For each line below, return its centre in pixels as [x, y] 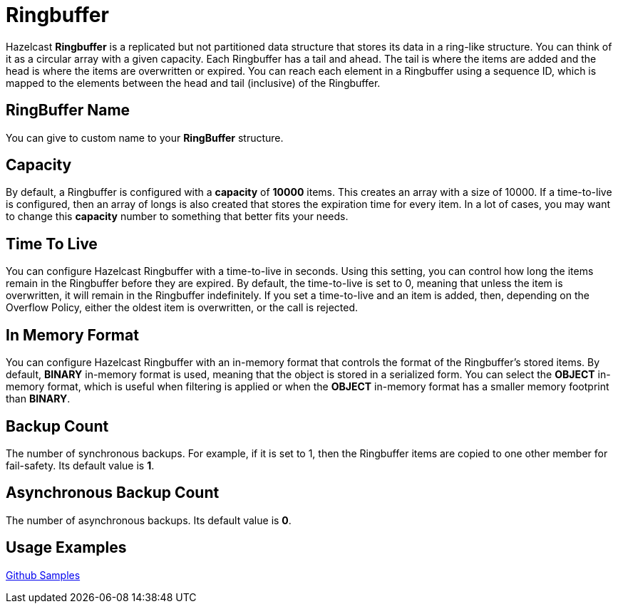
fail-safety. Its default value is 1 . [80, 465]
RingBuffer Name [68, 110]
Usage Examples [66, 548]
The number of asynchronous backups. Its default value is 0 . [149, 520]
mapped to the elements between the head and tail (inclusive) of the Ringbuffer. [193, 83]
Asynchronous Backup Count [113, 493]
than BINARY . [38, 399]
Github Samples [43, 575]
